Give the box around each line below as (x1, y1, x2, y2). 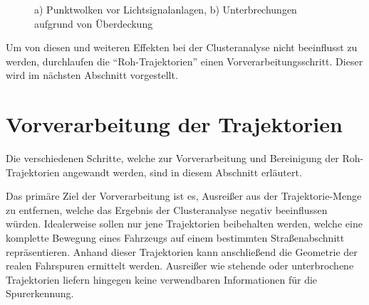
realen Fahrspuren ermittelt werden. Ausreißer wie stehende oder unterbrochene (6, 258, 354, 273)
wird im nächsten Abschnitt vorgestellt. (6, 68, 178, 82)
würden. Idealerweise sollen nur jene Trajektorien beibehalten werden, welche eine (6, 216, 363, 231)
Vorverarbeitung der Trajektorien (6, 109, 343, 139)
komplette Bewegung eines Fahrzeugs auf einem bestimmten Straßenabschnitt (6, 230, 345, 245)
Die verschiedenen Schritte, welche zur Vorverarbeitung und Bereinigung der (6, 151, 339, 166)
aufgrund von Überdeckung (34, 16, 153, 31)
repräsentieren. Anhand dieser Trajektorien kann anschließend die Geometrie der (6, 244, 358, 259)
